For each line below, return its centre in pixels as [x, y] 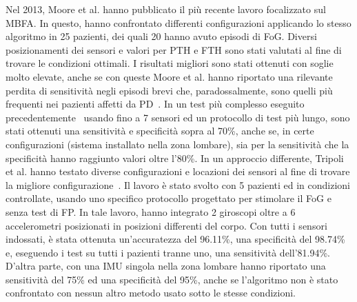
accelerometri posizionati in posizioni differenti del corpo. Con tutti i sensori [166, 225]
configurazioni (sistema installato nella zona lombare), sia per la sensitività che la [177, 144]
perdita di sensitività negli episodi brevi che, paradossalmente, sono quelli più [169, 90]
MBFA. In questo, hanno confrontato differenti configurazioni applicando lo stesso [178, 22]
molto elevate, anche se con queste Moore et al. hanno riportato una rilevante [169, 76]
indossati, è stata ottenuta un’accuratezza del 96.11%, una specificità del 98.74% [175, 239]
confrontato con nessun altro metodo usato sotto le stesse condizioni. [151, 293]
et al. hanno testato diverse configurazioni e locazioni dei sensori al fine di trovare [178, 171]
